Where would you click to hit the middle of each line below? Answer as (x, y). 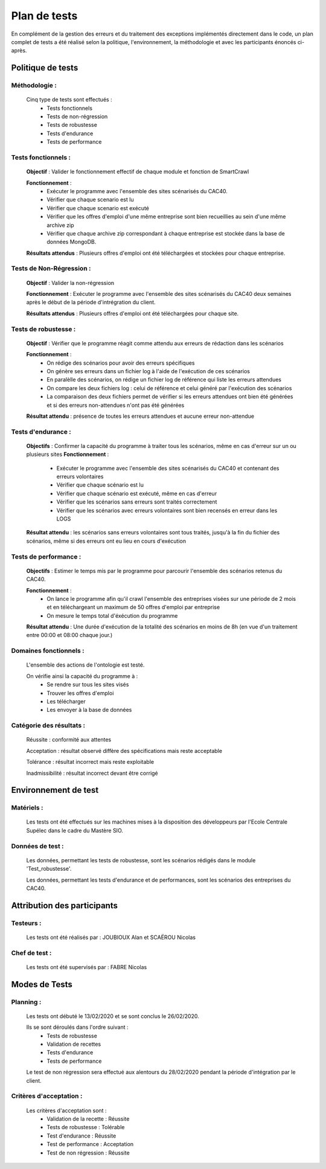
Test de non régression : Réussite (88, 1153)
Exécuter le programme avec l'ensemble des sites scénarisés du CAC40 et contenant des (168, 468)
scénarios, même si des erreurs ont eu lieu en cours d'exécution (106, 541)
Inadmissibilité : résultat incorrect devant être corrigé (92, 773)
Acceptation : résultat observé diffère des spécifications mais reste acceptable (124, 751)
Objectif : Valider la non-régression (70, 283)
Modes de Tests (42, 984)
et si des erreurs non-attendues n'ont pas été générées (116, 405)
